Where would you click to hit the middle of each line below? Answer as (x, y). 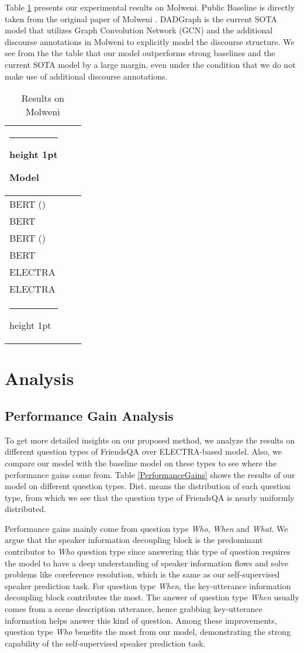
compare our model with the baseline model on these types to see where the (141, 463)
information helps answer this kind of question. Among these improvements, (141, 620)
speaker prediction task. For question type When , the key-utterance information (148, 585)
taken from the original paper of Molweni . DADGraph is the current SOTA (141, 18)
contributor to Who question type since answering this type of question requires (148, 551)
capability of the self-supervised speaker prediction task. (105, 643)
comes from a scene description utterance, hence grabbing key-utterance (134, 609)
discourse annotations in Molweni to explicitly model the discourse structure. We (150, 41)
